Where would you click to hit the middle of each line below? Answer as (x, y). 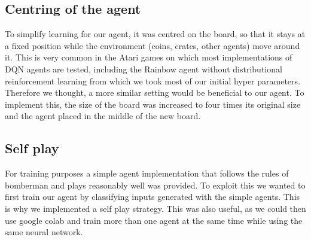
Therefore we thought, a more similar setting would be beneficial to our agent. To (155, 92)
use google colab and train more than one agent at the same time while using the (154, 220)
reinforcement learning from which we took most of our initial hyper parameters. (153, 80)
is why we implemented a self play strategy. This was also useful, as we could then (155, 208)
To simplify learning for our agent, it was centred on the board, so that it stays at (155, 34)
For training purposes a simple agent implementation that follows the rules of (147, 173)
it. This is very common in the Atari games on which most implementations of (149, 57)
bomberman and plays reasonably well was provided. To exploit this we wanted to (155, 185)
